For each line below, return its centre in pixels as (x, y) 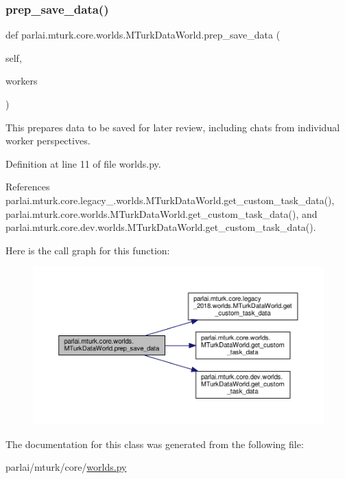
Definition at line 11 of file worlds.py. (83, 163)
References (28, 187)
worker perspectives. (48, 141)
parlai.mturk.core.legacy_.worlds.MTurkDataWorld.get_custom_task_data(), (170, 200)
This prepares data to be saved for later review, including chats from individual (173, 127)
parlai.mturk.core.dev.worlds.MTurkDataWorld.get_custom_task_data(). (161, 227)
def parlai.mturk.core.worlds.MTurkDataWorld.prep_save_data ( (143, 35)
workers (22, 81)
